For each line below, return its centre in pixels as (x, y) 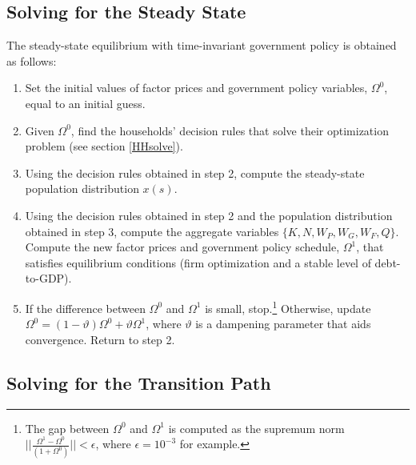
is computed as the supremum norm (256, 428)
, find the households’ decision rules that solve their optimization (230, 130)
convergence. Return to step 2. (100, 339)
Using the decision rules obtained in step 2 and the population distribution (209, 215)
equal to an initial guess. (85, 103)
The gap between (67, 428)
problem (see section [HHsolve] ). (104, 146)
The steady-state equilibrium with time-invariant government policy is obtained (202, 45)
